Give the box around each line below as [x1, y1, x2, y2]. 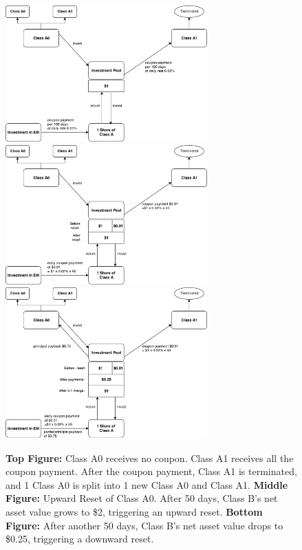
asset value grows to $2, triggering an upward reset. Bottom [6, 504, 263, 518]
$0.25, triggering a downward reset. [6, 531, 154, 546]
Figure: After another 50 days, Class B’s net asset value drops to [6, 518, 283, 532]
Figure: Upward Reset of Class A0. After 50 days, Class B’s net [6, 491, 278, 505]
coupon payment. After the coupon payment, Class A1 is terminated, [6, 464, 297, 478]
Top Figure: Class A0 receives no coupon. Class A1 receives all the [6, 450, 294, 465]
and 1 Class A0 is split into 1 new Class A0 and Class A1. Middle [6, 477, 288, 492]
